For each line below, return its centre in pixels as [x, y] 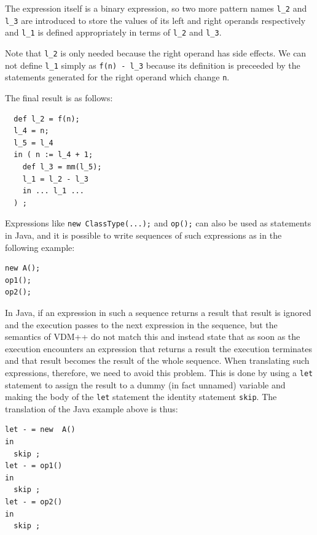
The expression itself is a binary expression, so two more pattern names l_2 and [156, 8]
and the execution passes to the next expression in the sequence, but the [141, 324]
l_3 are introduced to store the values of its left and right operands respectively [155, 20]
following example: [40, 247]
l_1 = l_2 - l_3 [56, 179]
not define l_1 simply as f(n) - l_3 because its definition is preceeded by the [153, 65]
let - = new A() [40, 430]
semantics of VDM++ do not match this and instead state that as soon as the [153, 337]
